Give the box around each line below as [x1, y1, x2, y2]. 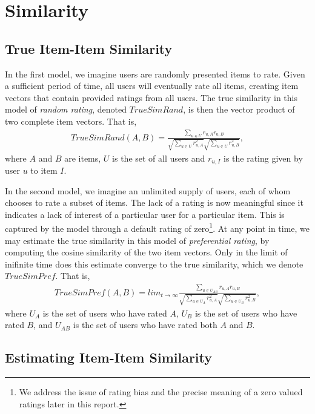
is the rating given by [223, 151, 303, 164]
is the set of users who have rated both [73, 318, 217, 331]
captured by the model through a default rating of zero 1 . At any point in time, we [5, 220, 310, 235]
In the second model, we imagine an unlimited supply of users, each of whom [5, 184, 291, 197]
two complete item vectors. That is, [5, 114, 137, 127]
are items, [64, 151, 101, 164]
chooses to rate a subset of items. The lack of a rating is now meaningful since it [5, 196, 303, 209]
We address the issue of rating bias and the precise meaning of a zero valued [19, 386, 303, 398]
